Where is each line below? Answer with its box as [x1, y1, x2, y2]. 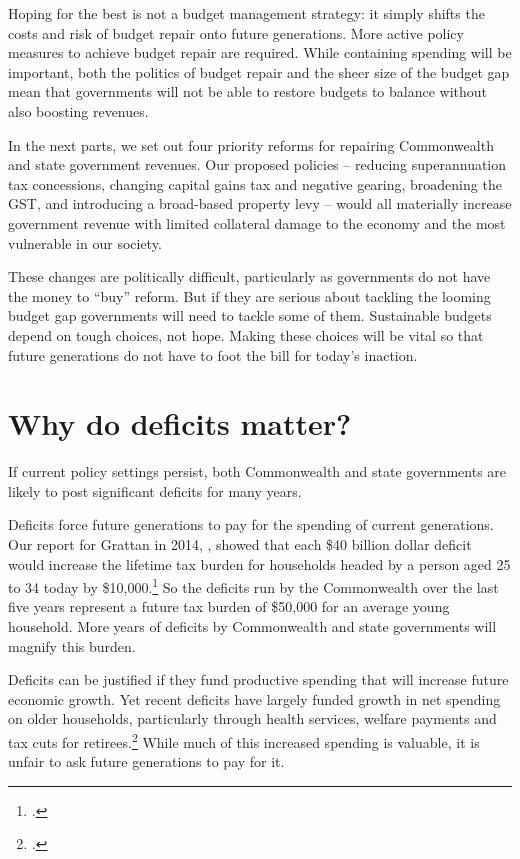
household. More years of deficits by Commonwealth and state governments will [8, 616, 497, 637]
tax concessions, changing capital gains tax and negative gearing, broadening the [8, 173, 502, 194]
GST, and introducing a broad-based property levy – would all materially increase [8, 193, 512, 214]
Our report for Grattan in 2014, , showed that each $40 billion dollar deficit [8, 534, 472, 554]
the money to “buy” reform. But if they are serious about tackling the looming [8, 285, 491, 306]
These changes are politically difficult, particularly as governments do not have [8, 266, 491, 287]
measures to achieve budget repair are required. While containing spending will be [8, 42, 512, 63]
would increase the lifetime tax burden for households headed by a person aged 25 [8, 553, 511, 574]
